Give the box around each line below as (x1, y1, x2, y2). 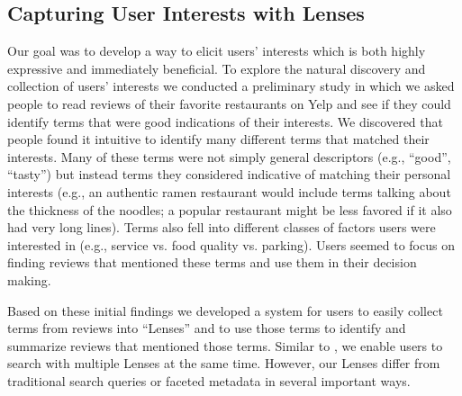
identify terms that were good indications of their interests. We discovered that (7, 112, 443, 130)
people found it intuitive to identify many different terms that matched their (7, 130, 430, 148)
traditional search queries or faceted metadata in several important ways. (7, 371, 411, 390)
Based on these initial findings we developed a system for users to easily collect (7, 301, 443, 319)
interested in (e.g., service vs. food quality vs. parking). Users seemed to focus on (7, 235, 455, 254)
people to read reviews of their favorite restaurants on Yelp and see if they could (7, 94, 451, 112)
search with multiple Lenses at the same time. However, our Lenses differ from (7, 354, 440, 373)
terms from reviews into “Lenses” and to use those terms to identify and (7, 319, 406, 337)
